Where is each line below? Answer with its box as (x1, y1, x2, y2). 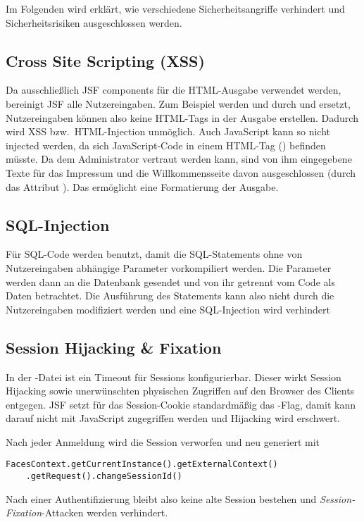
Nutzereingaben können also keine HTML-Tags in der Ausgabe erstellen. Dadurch (6, 110, 358, 125)
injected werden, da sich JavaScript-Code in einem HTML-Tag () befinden (6, 137, 326, 152)
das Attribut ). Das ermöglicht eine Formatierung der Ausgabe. (6, 179, 279, 194)
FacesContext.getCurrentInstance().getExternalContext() (6, 459, 278, 470)
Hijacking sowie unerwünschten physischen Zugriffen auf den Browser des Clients (6, 383, 355, 398)
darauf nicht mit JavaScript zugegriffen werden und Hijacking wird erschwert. (6, 411, 341, 425)
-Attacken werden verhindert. (42, 505, 168, 520)
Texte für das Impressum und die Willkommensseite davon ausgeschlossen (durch (6, 165, 356, 180)
